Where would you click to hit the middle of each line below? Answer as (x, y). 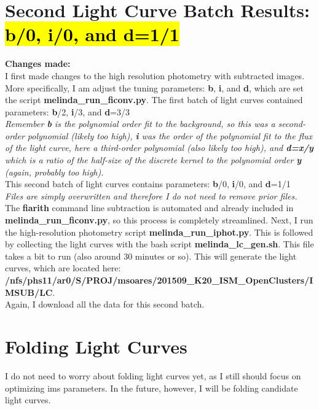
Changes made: (38, 64)
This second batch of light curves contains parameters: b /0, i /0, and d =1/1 (148, 184)
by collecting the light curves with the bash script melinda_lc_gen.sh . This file (159, 244)
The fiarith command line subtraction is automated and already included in (149, 208)
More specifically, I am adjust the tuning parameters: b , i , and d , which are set (155, 87)
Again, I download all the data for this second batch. (105, 304)
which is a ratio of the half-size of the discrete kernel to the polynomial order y (153, 160)
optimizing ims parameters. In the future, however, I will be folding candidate (152, 388)
